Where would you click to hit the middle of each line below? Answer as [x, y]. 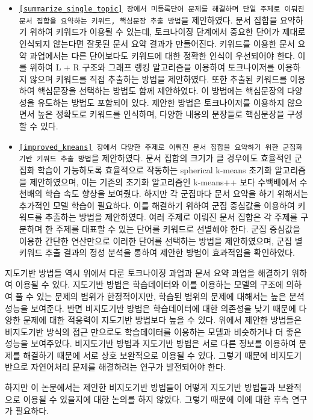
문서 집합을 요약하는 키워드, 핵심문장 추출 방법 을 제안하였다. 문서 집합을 [148, 20]
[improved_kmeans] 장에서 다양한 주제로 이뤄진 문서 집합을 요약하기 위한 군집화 [161, 147]
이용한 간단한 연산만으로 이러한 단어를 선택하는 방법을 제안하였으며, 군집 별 [161, 240]
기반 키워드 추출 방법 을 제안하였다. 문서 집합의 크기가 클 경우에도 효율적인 [155, 158]
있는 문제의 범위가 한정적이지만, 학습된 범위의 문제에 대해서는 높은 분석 [170, 296]
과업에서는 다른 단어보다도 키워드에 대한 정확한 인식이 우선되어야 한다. [162, 55]
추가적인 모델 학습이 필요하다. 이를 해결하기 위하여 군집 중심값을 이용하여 [157, 205]
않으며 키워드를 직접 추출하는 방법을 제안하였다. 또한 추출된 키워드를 [158, 79]
